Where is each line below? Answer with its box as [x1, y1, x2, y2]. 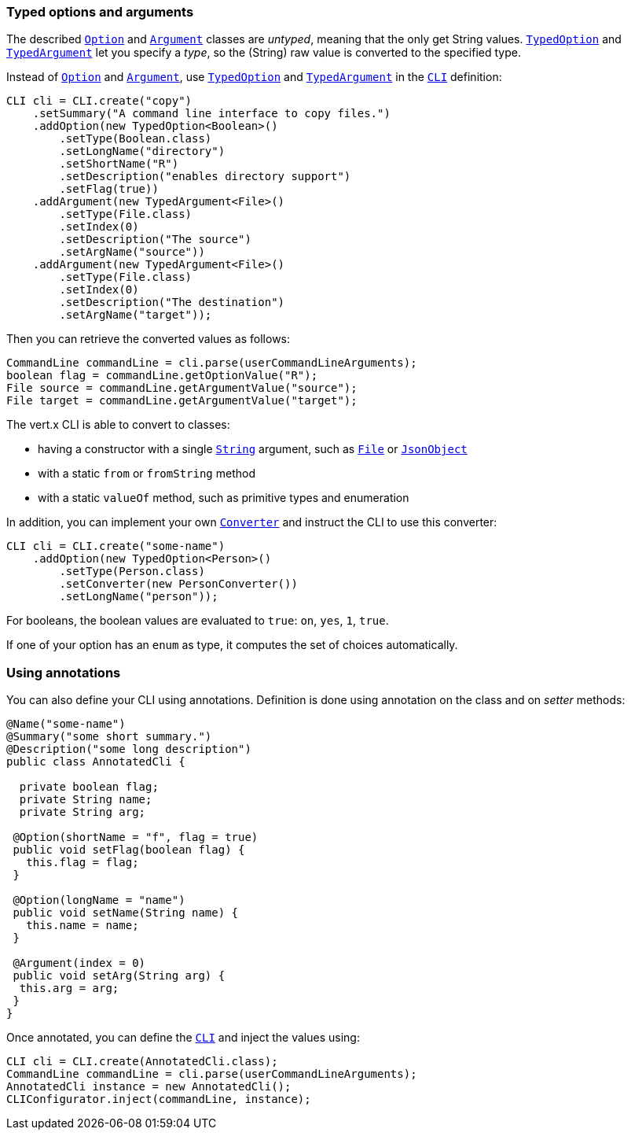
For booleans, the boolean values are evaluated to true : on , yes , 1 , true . [6, 614, 389, 628]
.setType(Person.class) [59, 565, 205, 578]
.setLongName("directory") [59, 145, 226, 158]
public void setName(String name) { [13, 906, 239, 920]
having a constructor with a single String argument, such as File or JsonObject [38, 442, 468, 456]
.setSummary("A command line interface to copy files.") [32, 107, 391, 120]
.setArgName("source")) [59, 245, 205, 259]
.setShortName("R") [59, 157, 179, 171]
